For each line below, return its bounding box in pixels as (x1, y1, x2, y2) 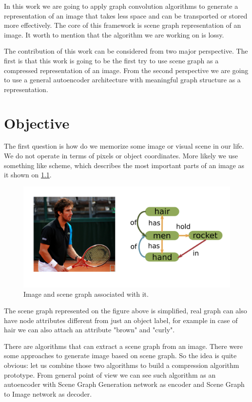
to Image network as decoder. (4, 388, 92, 399)
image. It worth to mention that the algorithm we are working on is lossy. (4, 29, 224, 39)
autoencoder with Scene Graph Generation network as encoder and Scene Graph (4, 379, 245, 389)
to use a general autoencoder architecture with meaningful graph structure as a (4, 75, 241, 85)
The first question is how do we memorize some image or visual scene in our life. (4, 141, 244, 151)
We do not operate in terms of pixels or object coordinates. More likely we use (4, 151, 238, 161)
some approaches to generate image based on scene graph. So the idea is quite (4, 350, 237, 361)
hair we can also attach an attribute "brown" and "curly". (4, 325, 175, 335)
